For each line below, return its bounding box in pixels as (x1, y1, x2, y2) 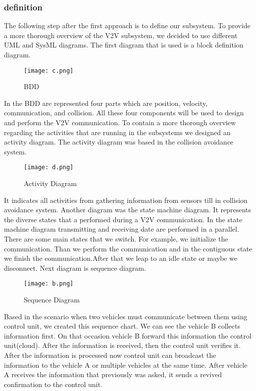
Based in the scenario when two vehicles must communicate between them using (4, 311, 248, 321)
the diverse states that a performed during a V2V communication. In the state (4, 214, 243, 224)
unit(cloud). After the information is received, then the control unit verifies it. (4, 340, 241, 350)
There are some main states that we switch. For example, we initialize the (4, 234, 228, 244)
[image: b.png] (24, 280, 74, 288)
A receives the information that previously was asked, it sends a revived (4, 369, 222, 380)
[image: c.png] (24, 67, 74, 74)
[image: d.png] (24, 164, 74, 171)
